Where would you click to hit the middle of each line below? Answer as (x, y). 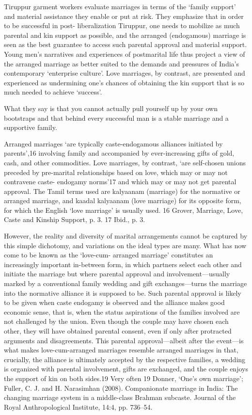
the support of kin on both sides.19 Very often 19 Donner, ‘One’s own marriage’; (124, 378)
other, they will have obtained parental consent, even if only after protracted (118, 331)
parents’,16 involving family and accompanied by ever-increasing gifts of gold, (119, 153)
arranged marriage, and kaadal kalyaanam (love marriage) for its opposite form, (123, 200)
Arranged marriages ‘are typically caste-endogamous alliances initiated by (113, 143)
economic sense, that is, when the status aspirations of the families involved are (122, 311)
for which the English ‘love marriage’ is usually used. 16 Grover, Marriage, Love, (124, 210)
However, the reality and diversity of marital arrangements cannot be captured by (126, 236)
